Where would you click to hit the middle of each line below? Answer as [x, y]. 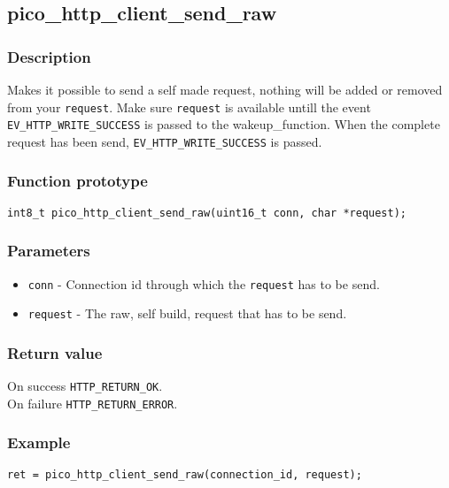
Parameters [49, 251]
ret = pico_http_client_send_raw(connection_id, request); [185, 474]
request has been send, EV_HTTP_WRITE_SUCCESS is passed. [165, 141]
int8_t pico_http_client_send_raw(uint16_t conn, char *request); [207, 213]
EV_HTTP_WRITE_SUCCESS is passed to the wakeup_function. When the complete [224, 124]
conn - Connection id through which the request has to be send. [204, 283]
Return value [55, 352]
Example [39, 442]
